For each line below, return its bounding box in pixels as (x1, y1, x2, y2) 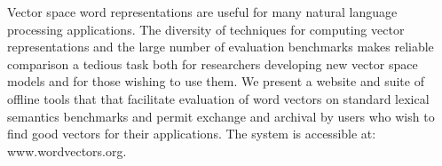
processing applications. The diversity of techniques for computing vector (7, 20, 405, 38)
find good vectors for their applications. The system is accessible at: (7, 124, 376, 143)
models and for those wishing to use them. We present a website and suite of (7, 72, 424, 91)
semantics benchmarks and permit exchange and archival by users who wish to (7, 107, 435, 125)
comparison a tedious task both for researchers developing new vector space (7, 54, 418, 73)
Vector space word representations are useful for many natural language (7, 3, 398, 20)
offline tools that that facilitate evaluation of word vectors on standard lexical (7, 89, 430, 107)
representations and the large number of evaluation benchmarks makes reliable (7, 37, 434, 56)
